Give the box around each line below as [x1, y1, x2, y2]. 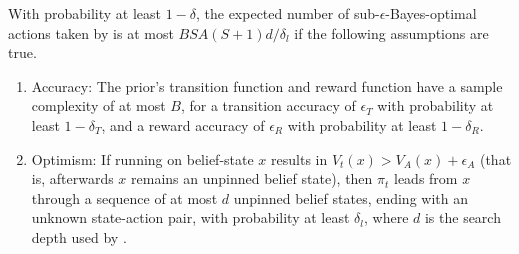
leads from [394, 168, 458, 189]
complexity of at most [31, 95, 166, 116]
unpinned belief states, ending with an [233, 187, 468, 208]
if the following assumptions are [294, 22, 489, 43]
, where [363, 207, 409, 228]
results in [271, 148, 328, 169]
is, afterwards [31, 168, 114, 189]
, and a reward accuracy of [101, 114, 265, 135]
